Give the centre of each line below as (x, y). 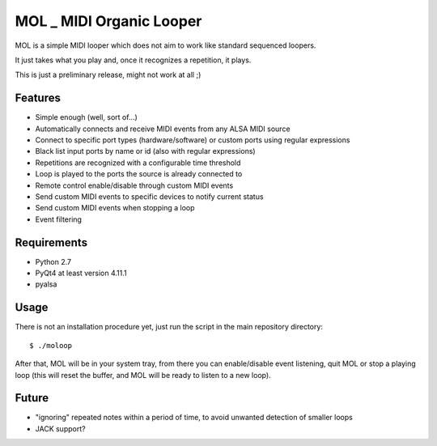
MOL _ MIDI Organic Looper (108, 21)
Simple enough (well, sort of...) (86, 117)
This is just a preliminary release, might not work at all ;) (108, 75)
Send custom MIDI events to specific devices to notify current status (149, 196)
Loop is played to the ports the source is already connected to (139, 174)
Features (38, 98)
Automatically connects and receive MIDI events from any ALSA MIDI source (163, 129)
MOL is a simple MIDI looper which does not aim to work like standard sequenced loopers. (165, 45)
